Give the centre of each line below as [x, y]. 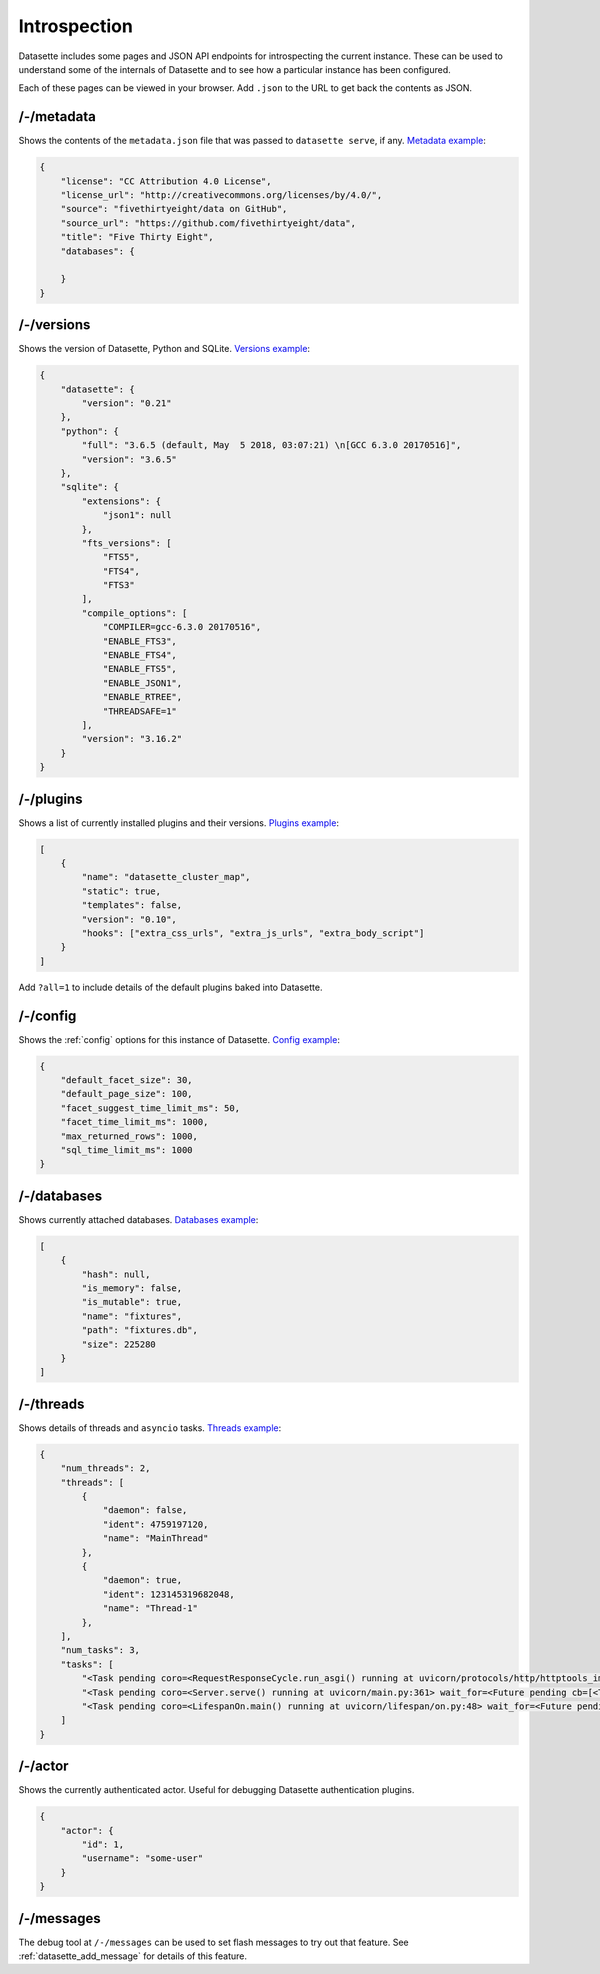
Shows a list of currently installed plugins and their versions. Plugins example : [179, 822]
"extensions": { [121, 501]
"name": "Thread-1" [150, 1608]
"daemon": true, [142, 1580]
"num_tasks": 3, [100, 1650]
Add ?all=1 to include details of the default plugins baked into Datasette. [170, 987]
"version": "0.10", [129, 919]
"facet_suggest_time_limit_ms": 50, [150, 1108]
